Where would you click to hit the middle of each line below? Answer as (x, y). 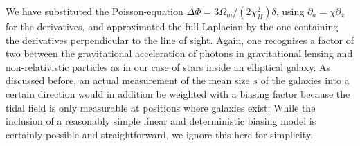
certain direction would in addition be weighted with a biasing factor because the (178, 93)
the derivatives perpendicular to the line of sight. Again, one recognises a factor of (180, 40)
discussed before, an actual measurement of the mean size (128, 80)
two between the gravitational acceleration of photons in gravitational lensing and (179, 53)
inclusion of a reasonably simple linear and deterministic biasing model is (161, 121)
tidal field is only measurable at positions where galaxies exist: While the (161, 107)
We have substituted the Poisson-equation (94, 11)
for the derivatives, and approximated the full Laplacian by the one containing (172, 26)
